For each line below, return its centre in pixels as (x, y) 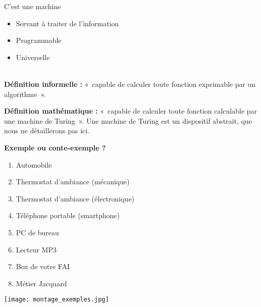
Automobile (34, 164)
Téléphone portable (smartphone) (68, 215)
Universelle (33, 57)
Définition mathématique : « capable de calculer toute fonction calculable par (131, 111)
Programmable (39, 40)
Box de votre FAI (43, 266)
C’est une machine (33, 6)
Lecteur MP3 (36, 249)
